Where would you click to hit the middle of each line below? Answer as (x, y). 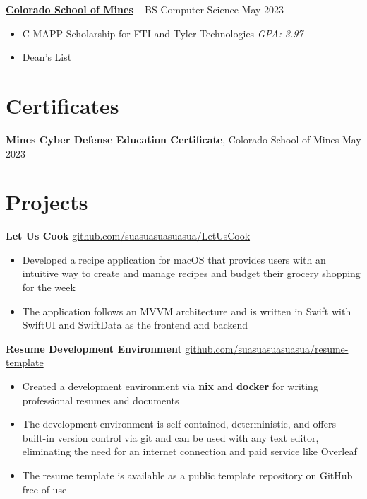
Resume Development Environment (94, 348)
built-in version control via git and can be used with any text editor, (170, 437)
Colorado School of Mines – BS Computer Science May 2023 (145, 9)
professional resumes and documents (101, 400)
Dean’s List (47, 57)
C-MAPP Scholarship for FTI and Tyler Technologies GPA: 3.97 (163, 33)
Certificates (62, 105)
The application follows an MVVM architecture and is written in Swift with (187, 311)
